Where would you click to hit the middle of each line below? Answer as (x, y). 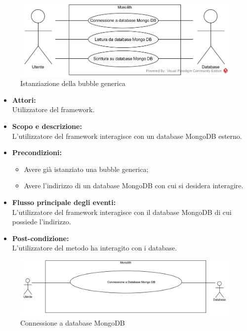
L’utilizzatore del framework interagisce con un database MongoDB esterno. (127, 136)
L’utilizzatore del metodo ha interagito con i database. (95, 248)
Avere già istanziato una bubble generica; (86, 169)
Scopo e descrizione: (47, 126)
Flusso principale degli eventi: (64, 202)
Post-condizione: (41, 238)
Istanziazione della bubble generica (73, 83)
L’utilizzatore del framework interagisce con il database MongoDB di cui (122, 212)
